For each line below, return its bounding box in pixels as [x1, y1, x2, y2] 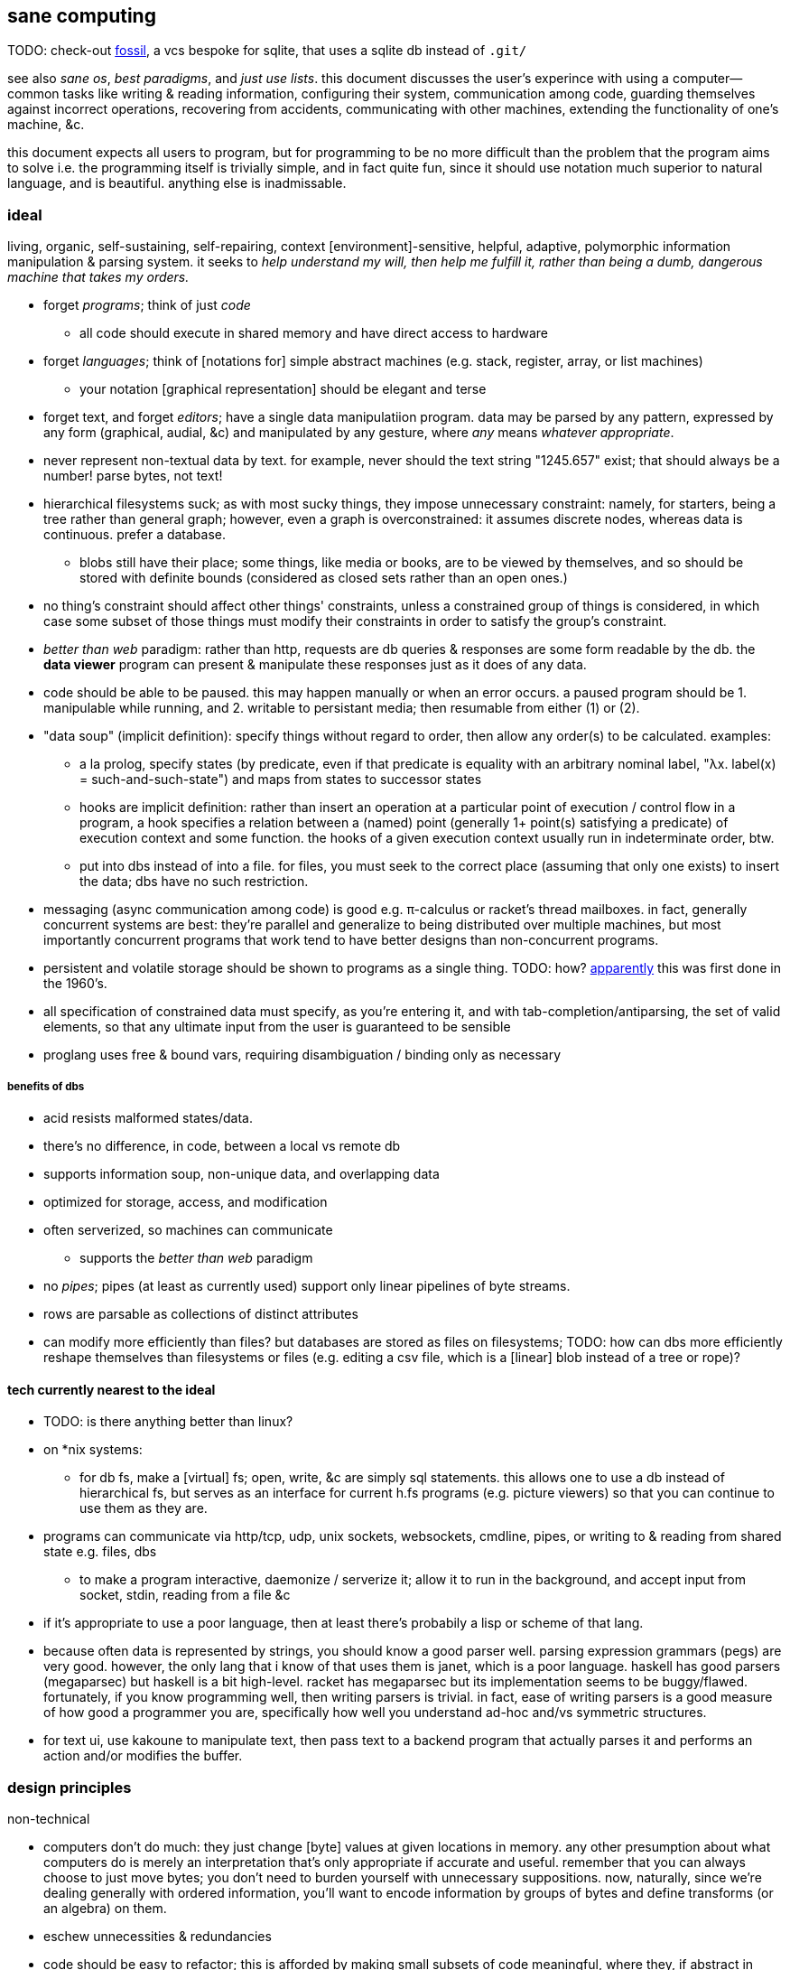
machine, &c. [7, 117, 85, 133]
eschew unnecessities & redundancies [43, 1928, 272, 1944]
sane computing [7, 5, 156, 27]
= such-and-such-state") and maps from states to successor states [79, 771, 482, 788]
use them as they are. [79, 1500, 208, 1517]
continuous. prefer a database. [43, 527, 227, 543]
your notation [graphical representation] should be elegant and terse [79, 381, 487, 397]
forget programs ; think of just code [43, 297, 251, 313]
